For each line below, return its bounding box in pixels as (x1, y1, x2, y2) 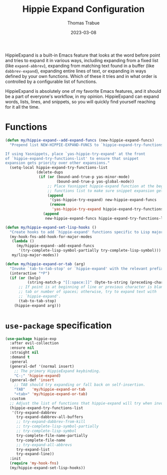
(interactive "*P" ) (9, 271, 50, 276)
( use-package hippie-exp (5, 336, 57, 341)
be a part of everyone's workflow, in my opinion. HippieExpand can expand (5, 93, 159, 99)
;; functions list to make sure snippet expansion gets (47, 188, 166, 193)
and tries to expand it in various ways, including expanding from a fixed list (5, 57, 159, 63)
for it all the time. (5, 104, 40, 110)
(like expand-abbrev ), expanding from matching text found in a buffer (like (5, 63, 155, 68)
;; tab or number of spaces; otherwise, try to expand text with (18, 289, 157, 294)
